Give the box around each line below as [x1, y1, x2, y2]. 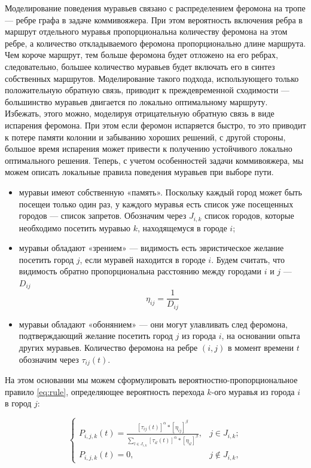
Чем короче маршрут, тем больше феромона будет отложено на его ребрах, [5, 48, 278, 61]
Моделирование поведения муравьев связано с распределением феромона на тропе [5, 2, 306, 14]
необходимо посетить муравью [19, 221, 131, 234]
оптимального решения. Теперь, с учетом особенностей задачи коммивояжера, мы [5, 154, 304, 166]
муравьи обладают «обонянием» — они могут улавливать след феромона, [19, 317, 288, 330]
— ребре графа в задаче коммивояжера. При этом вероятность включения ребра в [5, 13, 303, 26]
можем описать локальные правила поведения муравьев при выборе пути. [5, 166, 274, 178]
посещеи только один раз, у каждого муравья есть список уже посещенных [19, 197, 294, 210]
